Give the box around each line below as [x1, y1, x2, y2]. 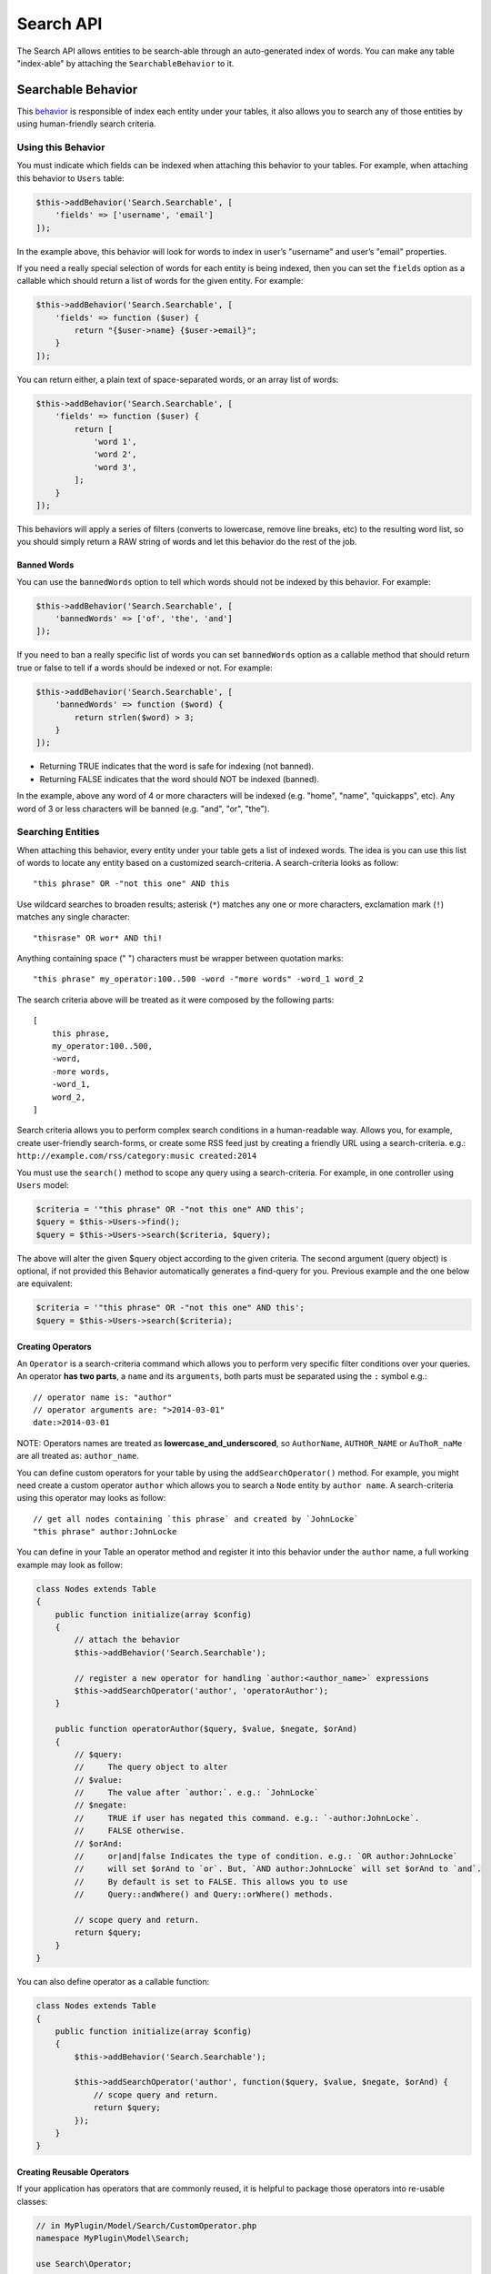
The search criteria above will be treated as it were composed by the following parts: [16, 994, 335, 1005]
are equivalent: [16, 1278, 73, 1289]
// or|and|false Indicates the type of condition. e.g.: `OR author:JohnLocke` [74, 1851, 458, 1862]
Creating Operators [16, 1342, 92, 1353]
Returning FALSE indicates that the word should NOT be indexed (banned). [39, 773, 320, 784]
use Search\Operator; [35, 2259, 133, 2269]
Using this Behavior [16, 141, 105, 154]
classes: [16, 2196, 48, 2207]
